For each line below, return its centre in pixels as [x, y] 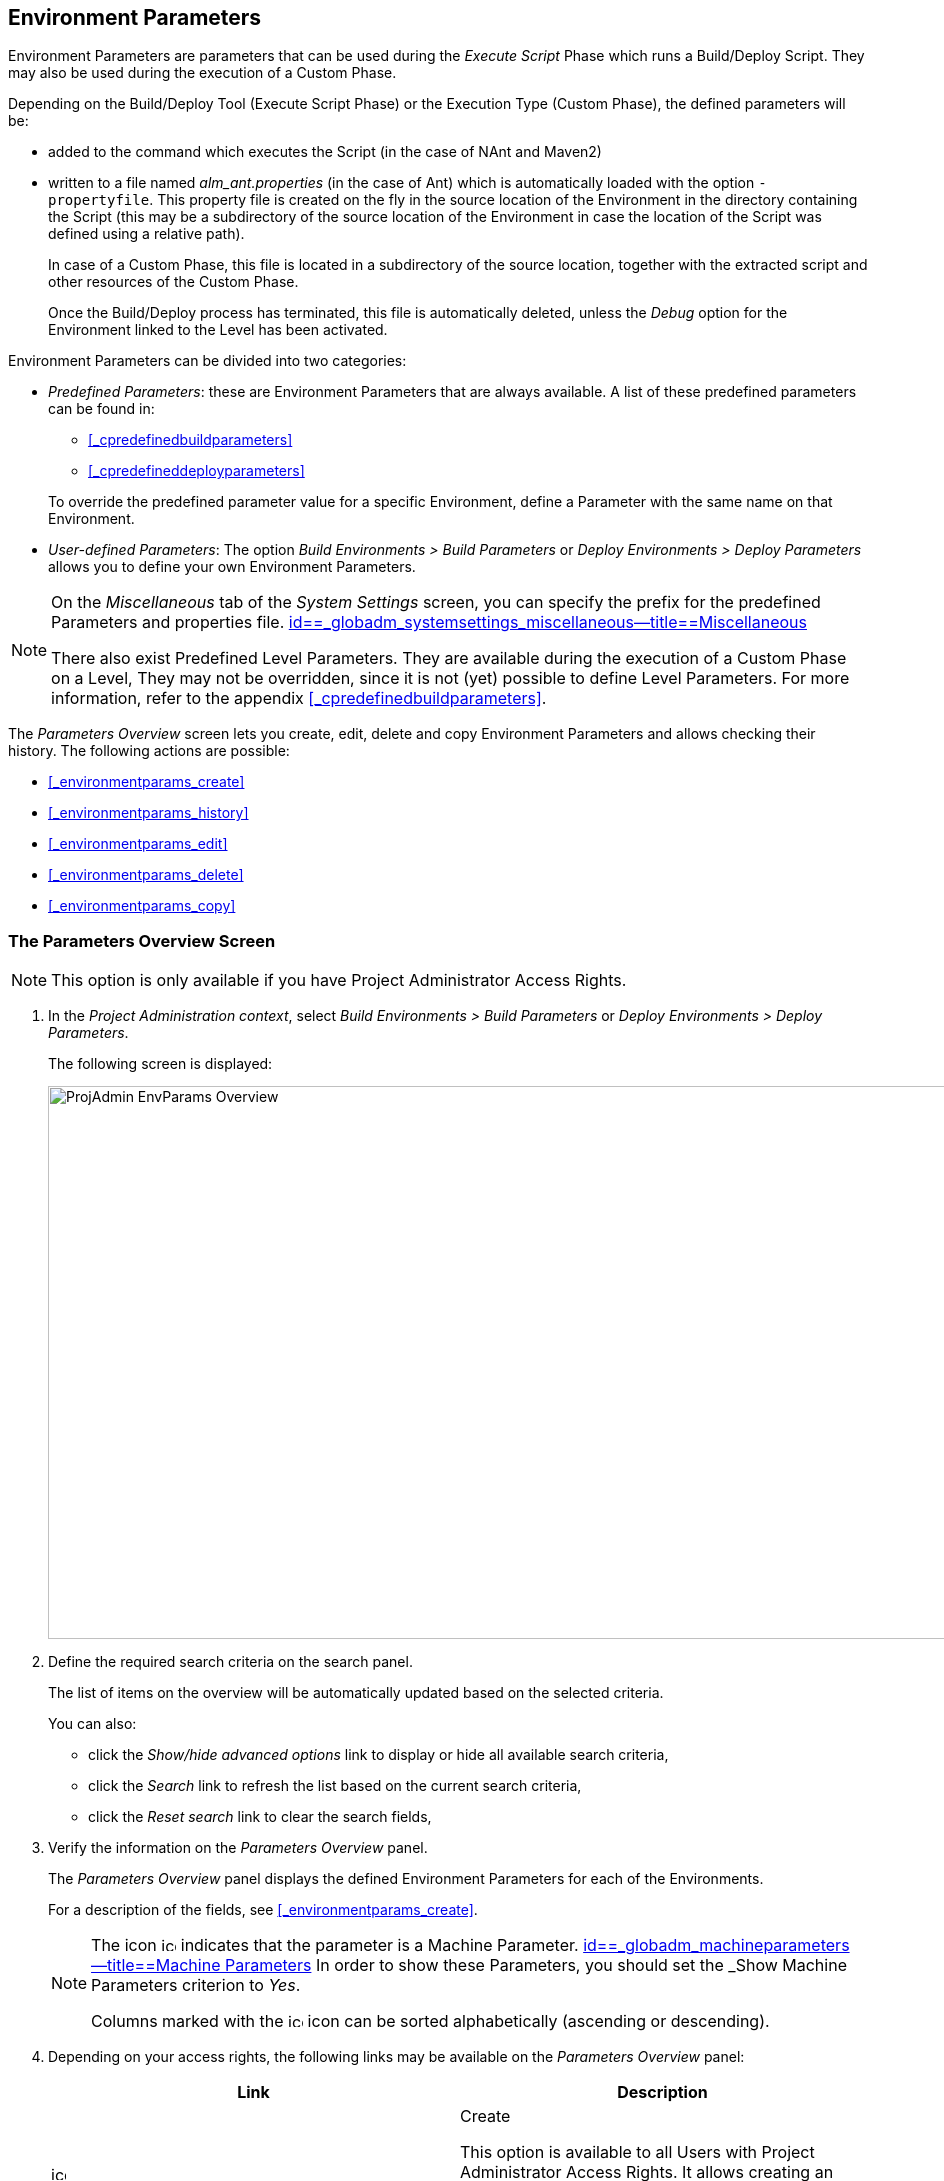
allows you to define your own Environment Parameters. [232, 567]
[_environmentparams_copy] [142, 906]
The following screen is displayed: [160, 1064]
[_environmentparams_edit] [138, 844]
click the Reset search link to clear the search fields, [260, 1817]
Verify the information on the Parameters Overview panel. [238, 1848]
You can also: [92, 1724]
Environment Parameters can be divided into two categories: [207, 361]
